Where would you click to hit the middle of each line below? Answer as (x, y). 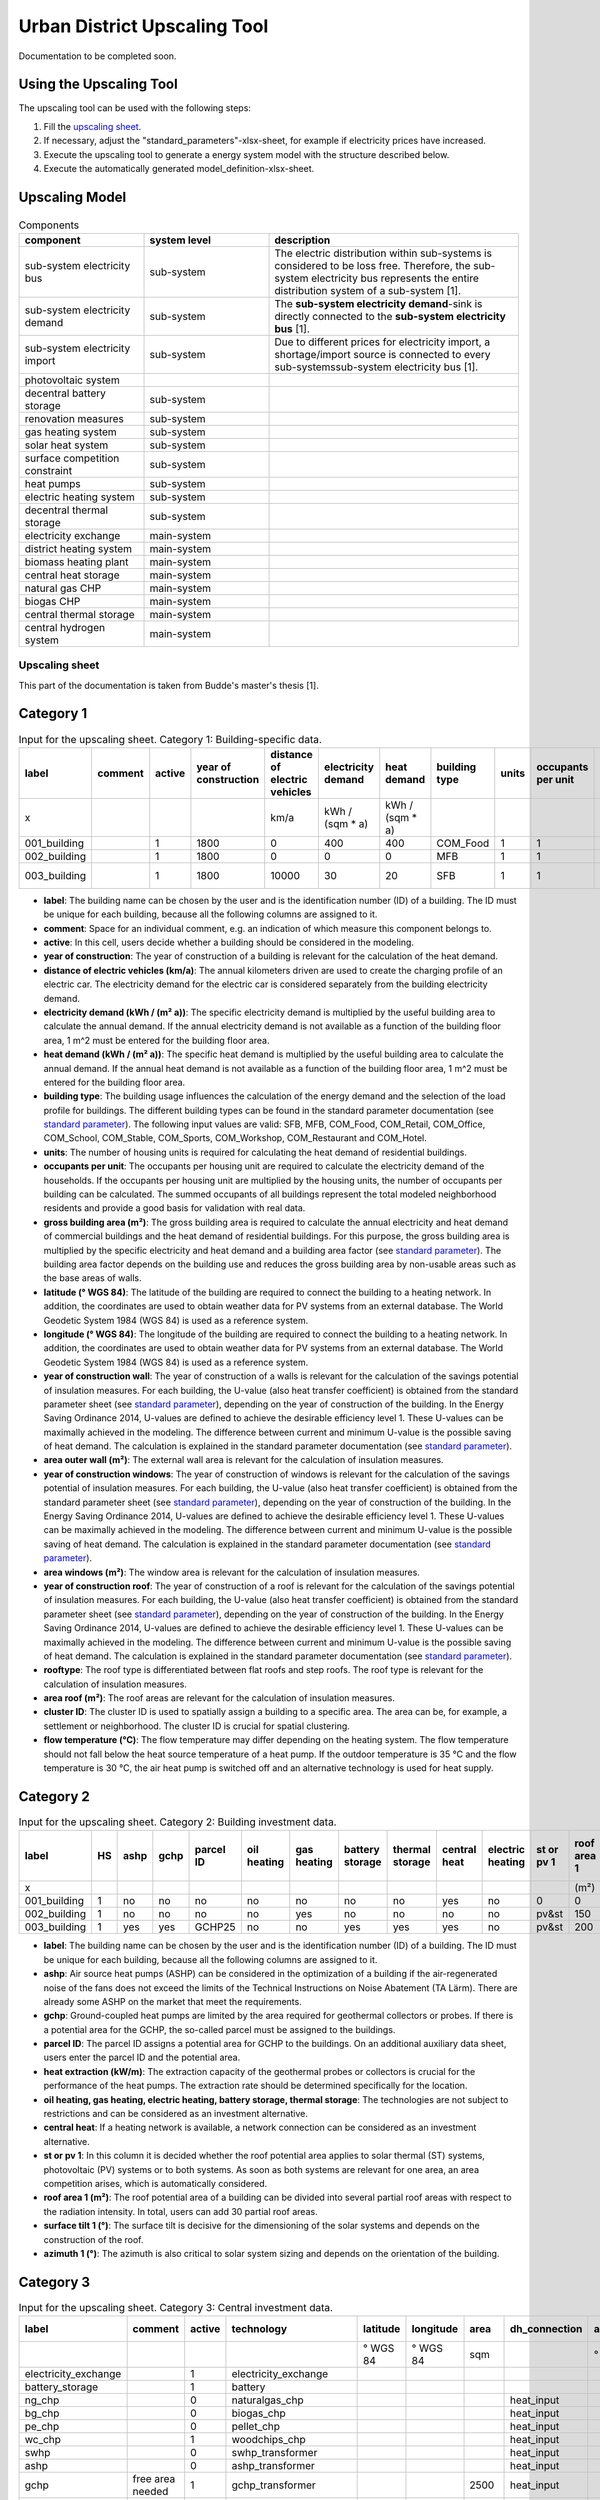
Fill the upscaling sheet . (92, 126)
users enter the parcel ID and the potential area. (142, 2057)
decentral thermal (66, 510)
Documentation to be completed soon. (97, 56)
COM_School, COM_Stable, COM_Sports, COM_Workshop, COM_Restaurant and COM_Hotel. (235, 1138)
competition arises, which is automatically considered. (155, 2183)
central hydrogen (64, 627)
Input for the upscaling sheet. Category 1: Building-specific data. (170, 739)
